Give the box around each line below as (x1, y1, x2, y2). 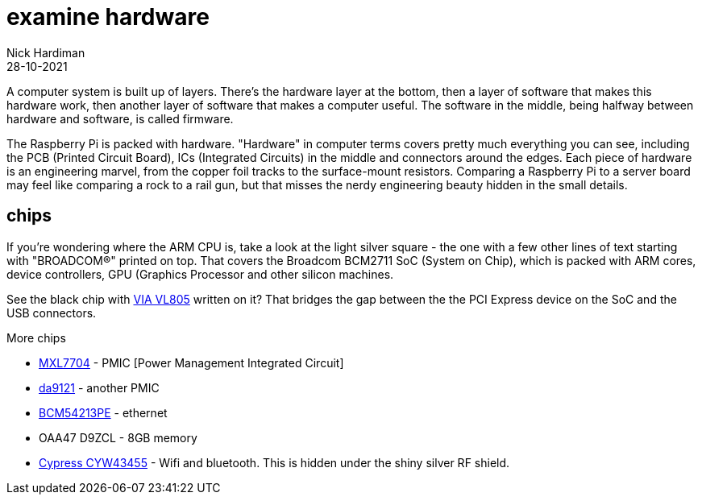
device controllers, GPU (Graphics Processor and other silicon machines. (6, 267, 394, 281)
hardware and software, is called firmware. (6, 111, 234, 126)
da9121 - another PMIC (39, 380, 160, 395)
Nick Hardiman (6, 45, 85, 60)
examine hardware (6, 3, 210, 31)
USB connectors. (6, 305, 97, 320)
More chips (6, 330, 66, 345)
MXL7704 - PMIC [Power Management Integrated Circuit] (39, 355, 344, 370)
